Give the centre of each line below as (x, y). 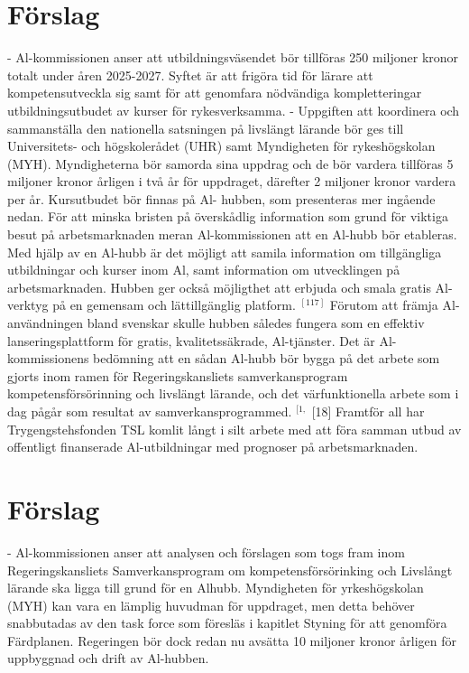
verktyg (28, 305)
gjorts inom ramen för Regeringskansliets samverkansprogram (178, 375)
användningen (46, 323)
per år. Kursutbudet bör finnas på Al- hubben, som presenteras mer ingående (221, 198)
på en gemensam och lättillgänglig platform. (174, 305)
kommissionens (48, 358)
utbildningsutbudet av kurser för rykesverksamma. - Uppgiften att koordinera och (234, 110)
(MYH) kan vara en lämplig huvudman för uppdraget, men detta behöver (211, 605)
